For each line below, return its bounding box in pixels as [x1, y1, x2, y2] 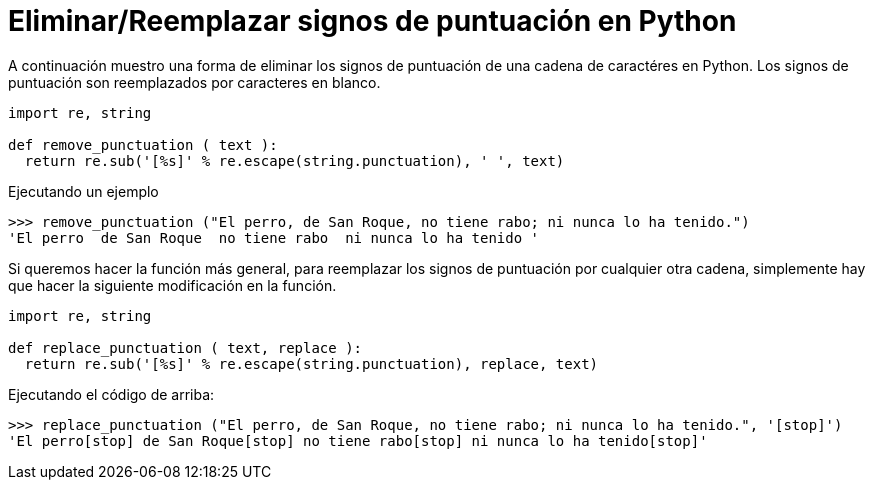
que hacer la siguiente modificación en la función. [8, 276, 337, 294]
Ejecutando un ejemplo [8, 182, 159, 200]
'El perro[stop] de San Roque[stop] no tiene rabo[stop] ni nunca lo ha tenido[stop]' [8, 432, 708, 449]
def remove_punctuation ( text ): [8, 136, 278, 153]
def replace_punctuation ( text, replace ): [8, 339, 363, 356]
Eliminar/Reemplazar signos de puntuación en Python [8, 4, 737, 38]
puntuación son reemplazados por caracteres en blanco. [8, 73, 381, 91]
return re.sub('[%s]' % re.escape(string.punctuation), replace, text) [24, 355, 599, 372]
